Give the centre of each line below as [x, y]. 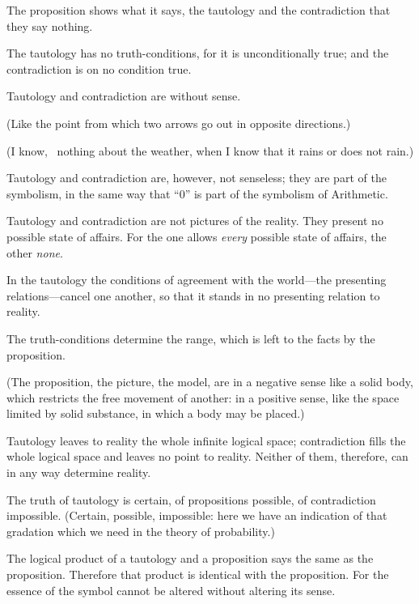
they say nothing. [50, 26]
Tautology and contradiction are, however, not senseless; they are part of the [197, 178]
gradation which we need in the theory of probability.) [141, 531]
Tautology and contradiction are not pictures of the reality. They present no [195, 221]
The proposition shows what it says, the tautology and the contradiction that [199, 10]
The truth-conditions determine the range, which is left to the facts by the [191, 338]
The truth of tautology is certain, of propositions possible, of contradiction [191, 499]
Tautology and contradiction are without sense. [124, 96]
